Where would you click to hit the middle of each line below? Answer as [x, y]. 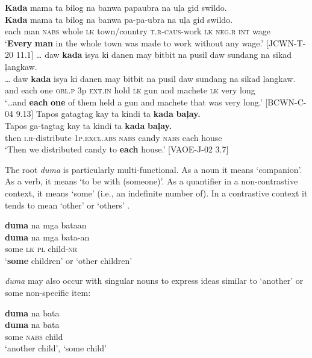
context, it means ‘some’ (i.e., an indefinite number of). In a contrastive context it [156, 193]
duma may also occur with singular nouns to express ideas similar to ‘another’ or [154, 281]
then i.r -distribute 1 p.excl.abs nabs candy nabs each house [114, 137]
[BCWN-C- [286, 102]
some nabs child [34, 336]
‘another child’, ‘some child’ [56, 348]
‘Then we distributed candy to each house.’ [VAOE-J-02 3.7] [117, 149]
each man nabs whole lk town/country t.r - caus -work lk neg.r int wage [138, 31]
